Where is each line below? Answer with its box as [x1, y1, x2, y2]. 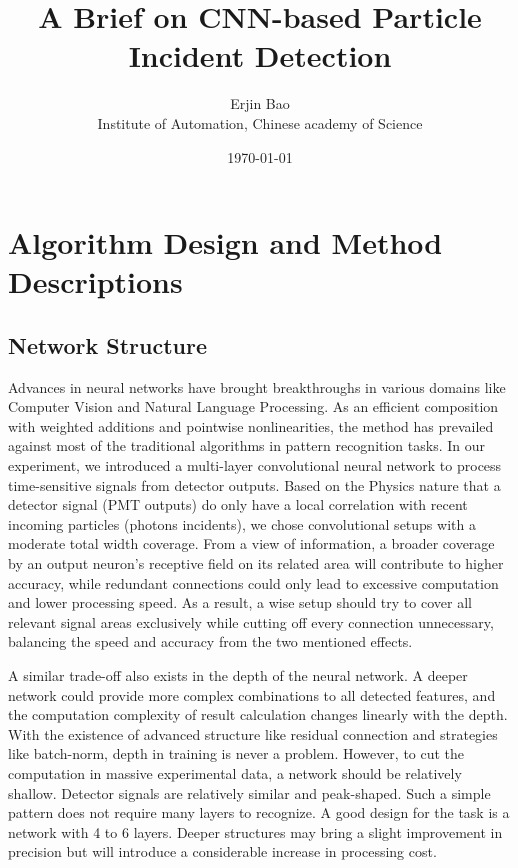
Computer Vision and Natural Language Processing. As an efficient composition [8, 396, 499, 417]
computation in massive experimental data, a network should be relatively [8, 762, 462, 783]
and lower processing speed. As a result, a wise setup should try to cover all [8, 592, 472, 613]
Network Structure [8, 329, 208, 360]
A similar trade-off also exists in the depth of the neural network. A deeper [8, 664, 468, 685]
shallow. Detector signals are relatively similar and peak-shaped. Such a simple [8, 782, 491, 803]
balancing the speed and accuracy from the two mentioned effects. [8, 631, 413, 652]
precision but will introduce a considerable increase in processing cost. [8, 841, 437, 862]
